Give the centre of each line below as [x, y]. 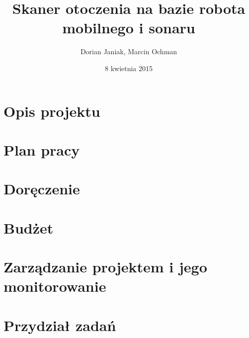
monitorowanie [55, 286]
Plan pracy [42, 149]
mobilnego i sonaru [129, 28]
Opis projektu [52, 111]
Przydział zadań [60, 325]
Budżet [29, 227]
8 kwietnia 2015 [129, 68]
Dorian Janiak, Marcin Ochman [129, 51]
